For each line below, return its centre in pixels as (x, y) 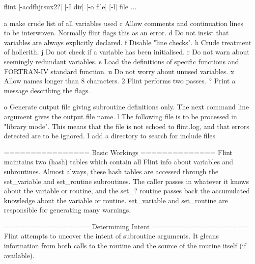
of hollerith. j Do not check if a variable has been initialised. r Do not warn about (127, 52)
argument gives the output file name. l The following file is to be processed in (121, 116)
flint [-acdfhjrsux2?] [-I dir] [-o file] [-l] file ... (70, 6)
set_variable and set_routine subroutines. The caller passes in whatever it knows (127, 181)
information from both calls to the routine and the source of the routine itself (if (125, 246)
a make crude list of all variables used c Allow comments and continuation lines (124, 23)
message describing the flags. (47, 90)
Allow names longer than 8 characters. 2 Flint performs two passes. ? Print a (120, 81)
